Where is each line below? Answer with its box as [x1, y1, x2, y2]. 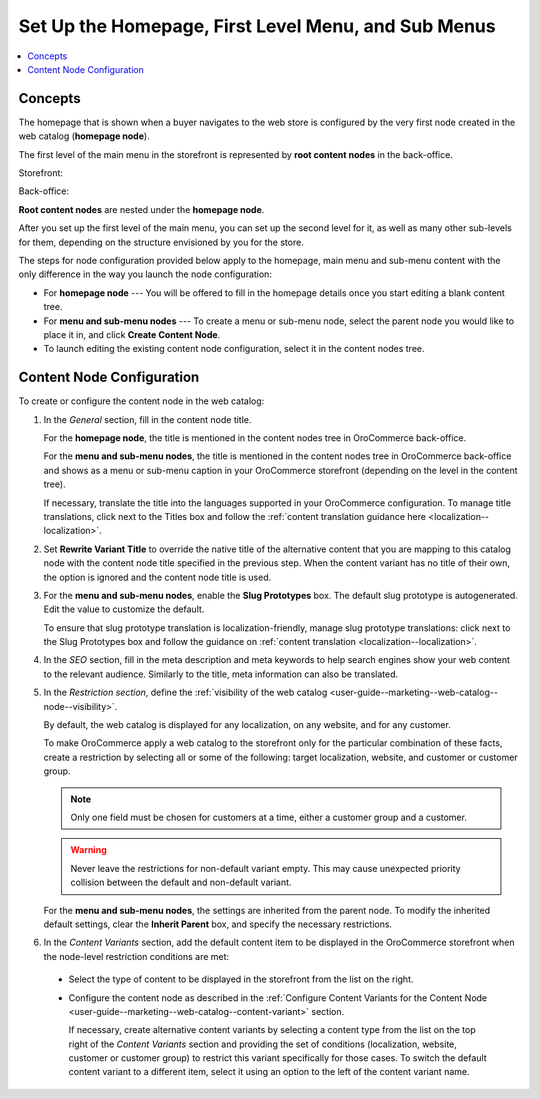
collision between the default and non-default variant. [70, 876, 292, 889]
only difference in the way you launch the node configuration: [18, 268, 272, 280]
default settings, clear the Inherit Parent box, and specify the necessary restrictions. [43, 918, 393, 930]
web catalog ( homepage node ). [18, 130, 150, 142]
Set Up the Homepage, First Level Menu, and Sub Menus [18, 15, 496, 37]
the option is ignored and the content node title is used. [43, 571, 272, 583]
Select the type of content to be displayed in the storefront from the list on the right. [68, 973, 414, 985]
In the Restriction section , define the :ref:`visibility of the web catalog [43, 686, 328, 699]
